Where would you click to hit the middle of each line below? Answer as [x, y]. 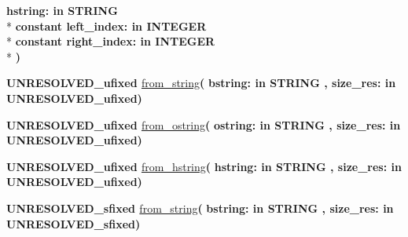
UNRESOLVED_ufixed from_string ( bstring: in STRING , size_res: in [201, 83]
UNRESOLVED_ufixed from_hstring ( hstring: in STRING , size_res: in [204, 166]
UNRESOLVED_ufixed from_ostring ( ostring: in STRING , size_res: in [204, 124]
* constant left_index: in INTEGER [107, 26]
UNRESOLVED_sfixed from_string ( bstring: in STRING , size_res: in [200, 208]
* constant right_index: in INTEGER [111, 41]
